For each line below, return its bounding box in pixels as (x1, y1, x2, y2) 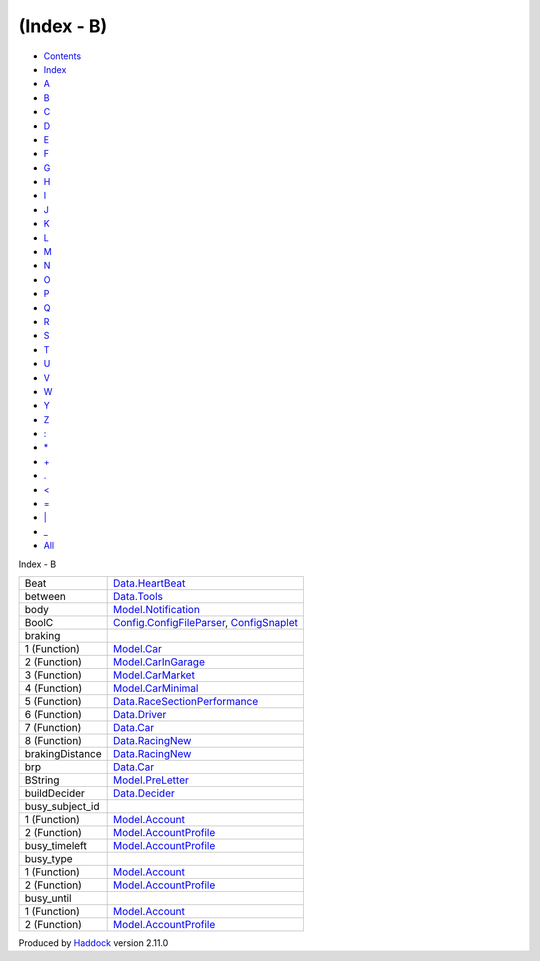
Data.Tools (113, 590, 164, 603)
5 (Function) (24, 695, 82, 708)
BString (24, 773, 60, 787)
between (24, 590, 67, 603)
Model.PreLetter (113, 773, 190, 787)
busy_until (24, 891, 72, 905)
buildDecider (24, 786, 85, 800)
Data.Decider (113, 786, 175, 800)
